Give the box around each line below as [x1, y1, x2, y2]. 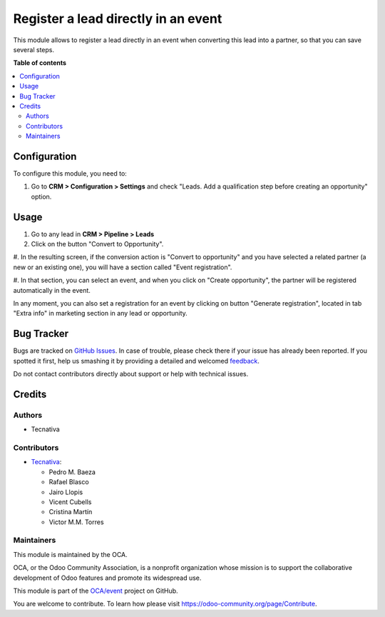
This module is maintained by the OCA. [13, 550, 128, 558]
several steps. [13, 45, 55, 54]
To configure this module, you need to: [13, 169, 128, 178]
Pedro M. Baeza [48, 468, 96, 476]
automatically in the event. [13, 286, 91, 294]
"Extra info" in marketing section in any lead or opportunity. [13, 309, 188, 318]
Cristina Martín [48, 508, 93, 516]
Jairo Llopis [48, 488, 83, 496]
